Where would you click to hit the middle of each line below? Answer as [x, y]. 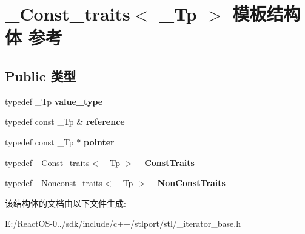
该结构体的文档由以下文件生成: [65, 203]
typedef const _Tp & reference [65, 122]
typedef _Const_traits [47, 162]
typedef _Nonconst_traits [54, 183]
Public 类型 [41, 75]
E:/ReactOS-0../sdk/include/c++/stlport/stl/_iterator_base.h [123, 223]
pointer [99, 142]
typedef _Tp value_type [54, 101]
